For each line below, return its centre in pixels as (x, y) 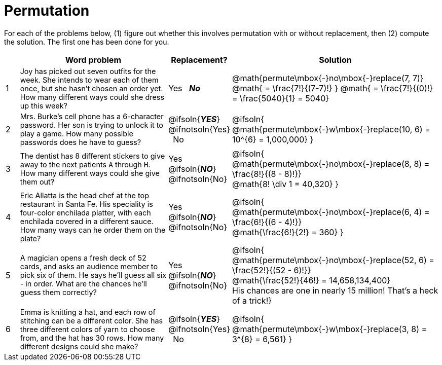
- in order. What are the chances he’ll (83, 284)
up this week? (44, 105)
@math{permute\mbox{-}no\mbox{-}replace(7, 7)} (328, 78)
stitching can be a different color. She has (91, 320)
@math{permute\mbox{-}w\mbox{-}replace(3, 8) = (329, 329)
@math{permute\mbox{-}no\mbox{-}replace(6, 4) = (331, 212)
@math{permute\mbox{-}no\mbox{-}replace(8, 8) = (331, 163)
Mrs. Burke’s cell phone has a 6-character (92, 116)
